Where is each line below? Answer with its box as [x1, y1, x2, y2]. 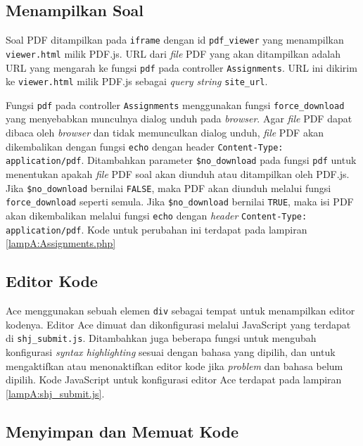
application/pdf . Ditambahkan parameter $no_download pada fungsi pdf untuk [6, 153, 357, 167]
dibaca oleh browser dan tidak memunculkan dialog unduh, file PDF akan [6, 125, 324, 140]
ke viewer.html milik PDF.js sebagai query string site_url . [6, 74, 268, 89]
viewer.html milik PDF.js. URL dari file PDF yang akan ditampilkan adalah [6, 46, 341, 60]
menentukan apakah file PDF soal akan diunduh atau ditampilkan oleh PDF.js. [6, 166, 350, 181]
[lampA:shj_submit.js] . [6, 386, 105, 400]
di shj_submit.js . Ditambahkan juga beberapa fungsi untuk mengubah [6, 331, 317, 345]
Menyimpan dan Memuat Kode [6, 420, 239, 442]
